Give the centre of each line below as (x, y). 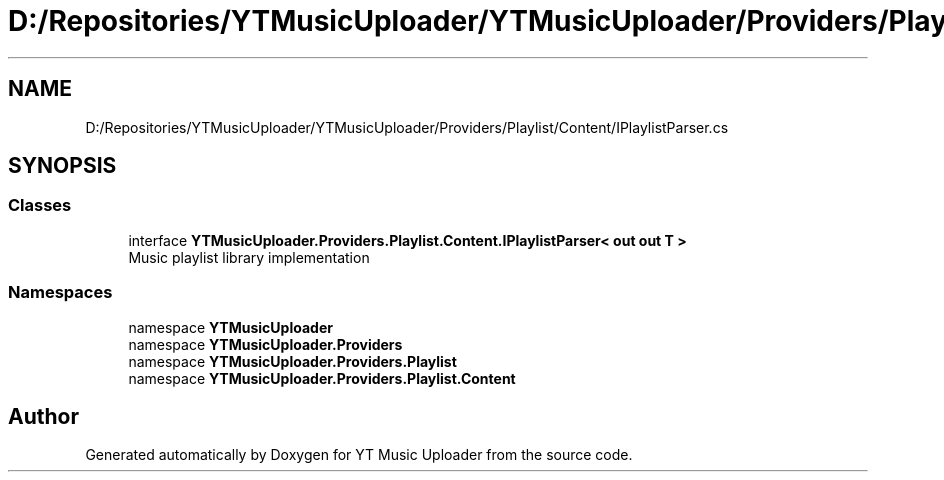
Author (43, 416)
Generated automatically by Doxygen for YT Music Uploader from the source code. (359, 455)
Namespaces (60, 292)
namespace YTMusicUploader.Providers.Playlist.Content (322, 378)
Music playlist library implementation (249, 257)
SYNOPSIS (62, 166)
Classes (40, 205)
